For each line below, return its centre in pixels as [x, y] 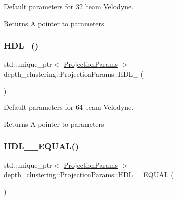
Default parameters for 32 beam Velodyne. [69, 6]
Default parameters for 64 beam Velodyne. [69, 107]
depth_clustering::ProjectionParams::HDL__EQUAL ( [89, 174]
